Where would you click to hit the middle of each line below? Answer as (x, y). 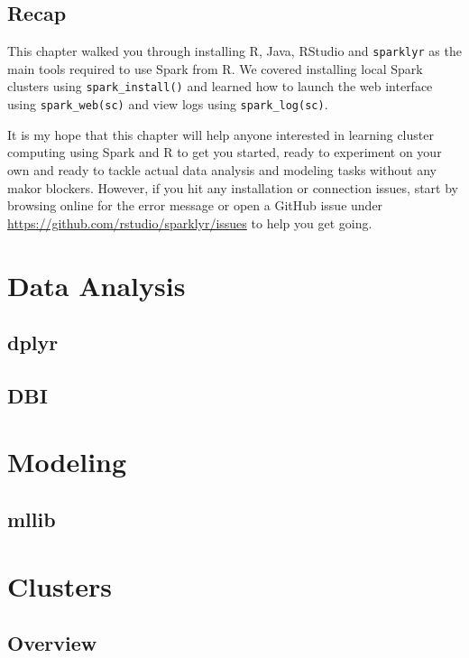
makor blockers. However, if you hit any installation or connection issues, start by (233, 187)
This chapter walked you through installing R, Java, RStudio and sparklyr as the (234, 51)
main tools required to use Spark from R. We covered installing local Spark (215, 68)
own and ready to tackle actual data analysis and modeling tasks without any (222, 169)
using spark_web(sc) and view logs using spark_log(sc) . (168, 104)
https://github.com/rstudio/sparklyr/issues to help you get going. (190, 222)
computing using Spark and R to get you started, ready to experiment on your (225, 152)
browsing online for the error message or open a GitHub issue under (195, 205)
